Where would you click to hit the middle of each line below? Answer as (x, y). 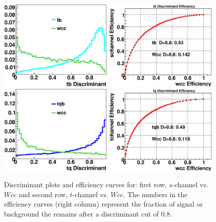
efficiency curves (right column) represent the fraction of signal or (104, 204)
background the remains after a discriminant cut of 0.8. (88, 214)
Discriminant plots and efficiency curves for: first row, (85, 185)
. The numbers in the (155, 194)
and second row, (43, 194)
